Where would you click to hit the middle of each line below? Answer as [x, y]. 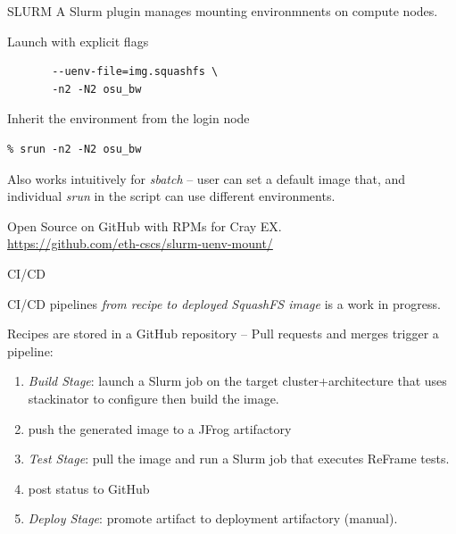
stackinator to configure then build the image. [153, 398]
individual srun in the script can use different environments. [171, 196]
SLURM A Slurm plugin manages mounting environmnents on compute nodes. [223, 11]
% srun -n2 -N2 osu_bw [75, 149]
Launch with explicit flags [78, 41]
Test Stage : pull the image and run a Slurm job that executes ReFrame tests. [239, 459]
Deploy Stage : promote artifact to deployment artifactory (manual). [213, 518]
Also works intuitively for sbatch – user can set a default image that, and [206, 178]
